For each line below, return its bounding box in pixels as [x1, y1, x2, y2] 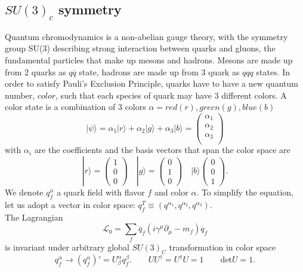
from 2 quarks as [5, 65, 66, 78]
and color [154, 186, 188, 198]
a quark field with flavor [57, 186, 145, 198]
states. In [256, 65, 290, 78]
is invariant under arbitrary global [5, 240, 129, 253]
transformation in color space [169, 240, 276, 253]
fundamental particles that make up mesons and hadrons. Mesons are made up [5, 53, 293, 66]
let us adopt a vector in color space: [5, 198, 135, 210]
